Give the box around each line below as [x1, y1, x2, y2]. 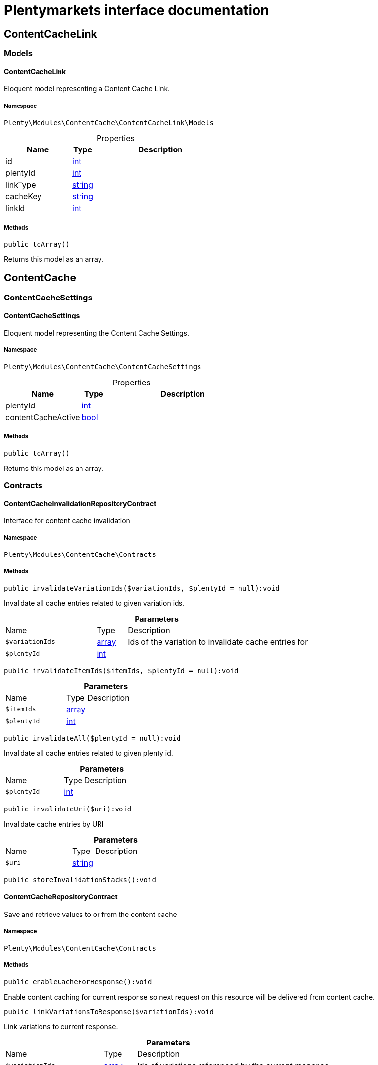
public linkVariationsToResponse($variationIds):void [4, 1007, 214, 1016]
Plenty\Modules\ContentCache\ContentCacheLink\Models [4, 119, 214, 127]
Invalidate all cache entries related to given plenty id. [4, 748, 173, 757]
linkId [5, 203, 25, 213]
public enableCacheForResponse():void [4, 978, 152, 986]
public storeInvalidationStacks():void [4, 875, 156, 884]
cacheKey [5, 192, 42, 202]
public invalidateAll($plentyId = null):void [4, 734, 181, 742]
